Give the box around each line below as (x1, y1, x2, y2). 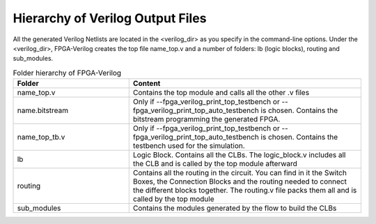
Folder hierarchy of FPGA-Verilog (13, 68, 122, 77)
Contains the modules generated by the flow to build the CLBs (132, 203, 337, 213)
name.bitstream (17, 105, 69, 115)
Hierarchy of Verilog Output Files (13, 10, 207, 26)
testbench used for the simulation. (132, 141, 245, 151)
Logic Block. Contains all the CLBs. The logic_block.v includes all (132, 150, 346, 160)
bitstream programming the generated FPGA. (132, 114, 281, 124)
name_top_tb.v (17, 133, 65, 142)
